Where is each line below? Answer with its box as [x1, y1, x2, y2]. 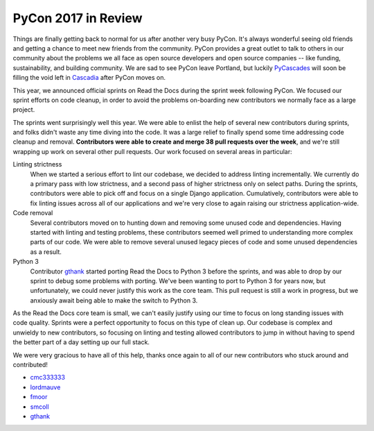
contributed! [12, 361, 48, 369]
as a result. [30, 247, 62, 256]
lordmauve [30, 382, 61, 391]
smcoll [30, 403, 49, 411]
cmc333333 [30, 373, 66, 382]
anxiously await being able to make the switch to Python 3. [30, 296, 198, 305]
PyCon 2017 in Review [12, 10, 143, 26]
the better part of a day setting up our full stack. [12, 338, 150, 346]
